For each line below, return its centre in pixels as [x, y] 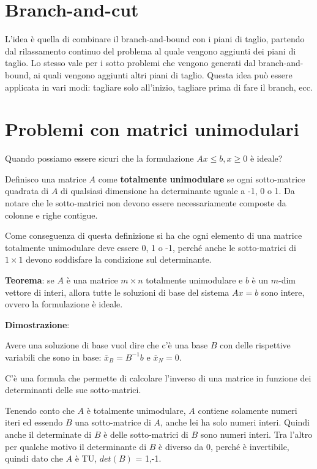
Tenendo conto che [40, 410]
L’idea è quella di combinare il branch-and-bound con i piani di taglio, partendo [155, 39]
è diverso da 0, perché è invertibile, [224, 446]
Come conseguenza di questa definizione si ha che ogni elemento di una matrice [154, 235]
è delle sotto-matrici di [146, 434]
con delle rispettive [255, 345]
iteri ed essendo [34, 422]
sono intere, [283, 292]
